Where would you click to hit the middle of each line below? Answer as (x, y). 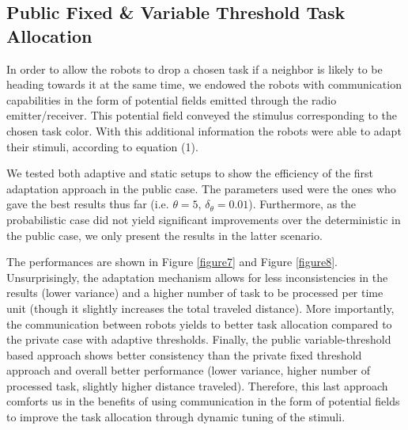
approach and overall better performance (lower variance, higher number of (189, 370)
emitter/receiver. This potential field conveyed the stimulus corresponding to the (202, 115)
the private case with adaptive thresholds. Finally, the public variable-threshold (199, 339)
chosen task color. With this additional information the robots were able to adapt (204, 130)
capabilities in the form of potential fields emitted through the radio (172, 99)
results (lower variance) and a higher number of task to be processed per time (195, 293)
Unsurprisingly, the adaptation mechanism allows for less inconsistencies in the (197, 277)
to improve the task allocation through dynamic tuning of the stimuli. (176, 417)
